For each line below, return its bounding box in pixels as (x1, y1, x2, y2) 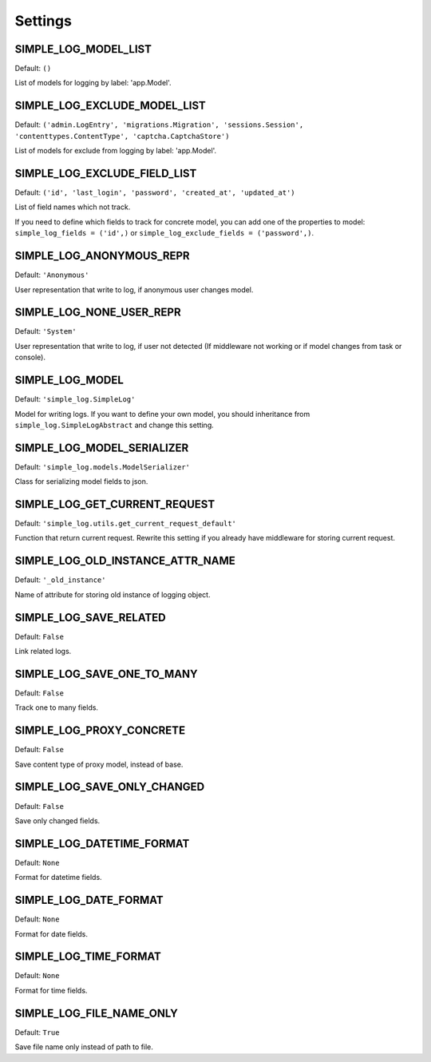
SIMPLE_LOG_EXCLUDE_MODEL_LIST (14, 99, 207, 113)
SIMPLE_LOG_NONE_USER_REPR (14, 306, 181, 319)
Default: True (14, 1027, 60, 1037)
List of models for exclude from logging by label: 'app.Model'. (14, 146, 217, 156)
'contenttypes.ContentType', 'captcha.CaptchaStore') (14, 132, 230, 141)
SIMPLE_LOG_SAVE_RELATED (14, 611, 167, 624)
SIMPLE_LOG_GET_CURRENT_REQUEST (14, 497, 215, 511)
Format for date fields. (14, 929, 88, 938)
